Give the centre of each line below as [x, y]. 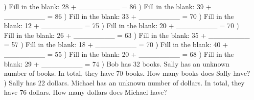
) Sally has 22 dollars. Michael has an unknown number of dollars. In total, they [124, 82]
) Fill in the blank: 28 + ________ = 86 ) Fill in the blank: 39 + [108, 6]
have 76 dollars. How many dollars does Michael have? [86, 92]
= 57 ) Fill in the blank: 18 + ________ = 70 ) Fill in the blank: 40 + [116, 44]
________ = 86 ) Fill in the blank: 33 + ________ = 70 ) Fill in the [119, 16]
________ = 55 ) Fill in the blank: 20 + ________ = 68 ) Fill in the [119, 54]
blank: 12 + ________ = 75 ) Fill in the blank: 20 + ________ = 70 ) [122, 25]
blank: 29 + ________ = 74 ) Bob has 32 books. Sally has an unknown [117, 63]
